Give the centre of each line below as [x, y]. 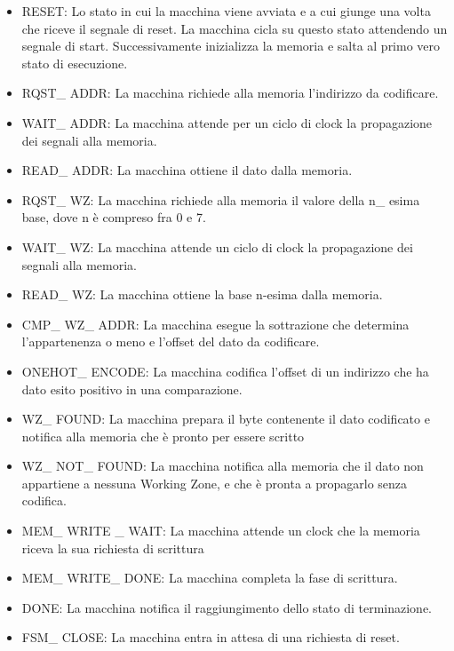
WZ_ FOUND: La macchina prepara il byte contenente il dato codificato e [226, 419]
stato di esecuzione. [75, 63]
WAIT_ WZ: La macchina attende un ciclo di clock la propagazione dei [217, 246]
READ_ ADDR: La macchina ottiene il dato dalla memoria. [187, 170]
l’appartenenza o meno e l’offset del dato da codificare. [171, 341]
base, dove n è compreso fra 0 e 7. [114, 217]
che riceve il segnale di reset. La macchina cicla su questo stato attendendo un [235, 28]
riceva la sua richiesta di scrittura [113, 548]
